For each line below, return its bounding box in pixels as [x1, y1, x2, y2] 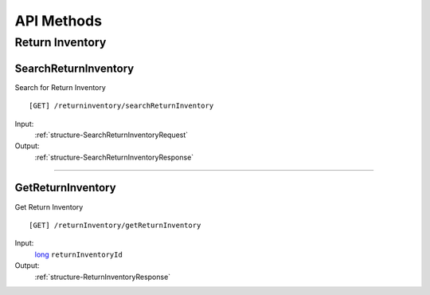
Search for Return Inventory [14, 82, 107, 92]
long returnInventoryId [34, 250, 123, 259]
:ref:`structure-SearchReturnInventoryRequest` [34, 130, 189, 140]
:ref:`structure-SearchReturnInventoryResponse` [34, 152, 194, 162]
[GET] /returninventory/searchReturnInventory [29, 101, 214, 111]
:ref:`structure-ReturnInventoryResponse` [34, 272, 171, 281]
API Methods [14, 12, 103, 29]
